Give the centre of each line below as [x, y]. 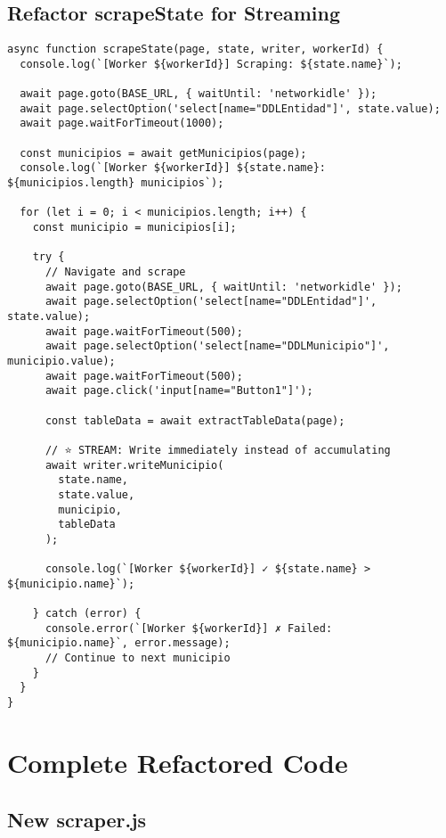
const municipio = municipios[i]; [134, 228]
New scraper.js [77, 819]
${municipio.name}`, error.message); [119, 643]
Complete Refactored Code [178, 762]
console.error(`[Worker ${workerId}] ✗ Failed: [189, 628]
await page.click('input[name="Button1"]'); [179, 391]
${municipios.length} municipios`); [116, 183]
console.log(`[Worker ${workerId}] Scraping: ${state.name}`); [211, 64]
